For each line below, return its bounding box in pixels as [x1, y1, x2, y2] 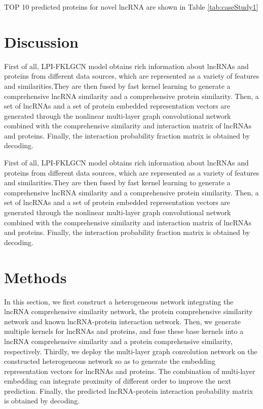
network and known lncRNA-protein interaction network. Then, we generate [4, 316, 241, 326]
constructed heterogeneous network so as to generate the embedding [4, 356, 215, 366]
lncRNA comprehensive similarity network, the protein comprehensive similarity [4, 306, 253, 317]
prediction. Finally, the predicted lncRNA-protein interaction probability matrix [4, 385, 253, 396]
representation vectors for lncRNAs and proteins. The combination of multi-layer [4, 365, 255, 376]
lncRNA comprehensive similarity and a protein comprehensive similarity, [4, 335, 233, 346]
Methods [4, 266, 67, 287]
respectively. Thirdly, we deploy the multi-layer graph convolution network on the [4, 346, 257, 356]
